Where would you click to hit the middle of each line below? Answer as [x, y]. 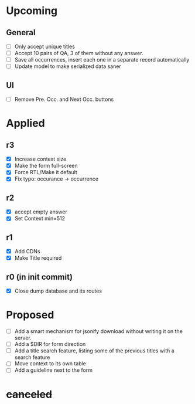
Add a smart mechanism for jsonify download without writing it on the [99, 331]
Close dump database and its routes [58, 291]
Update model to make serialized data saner [68, 66]
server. [23, 338]
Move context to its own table [50, 364]
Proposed [30, 315]
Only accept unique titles [45, 46]
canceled [29, 394]
